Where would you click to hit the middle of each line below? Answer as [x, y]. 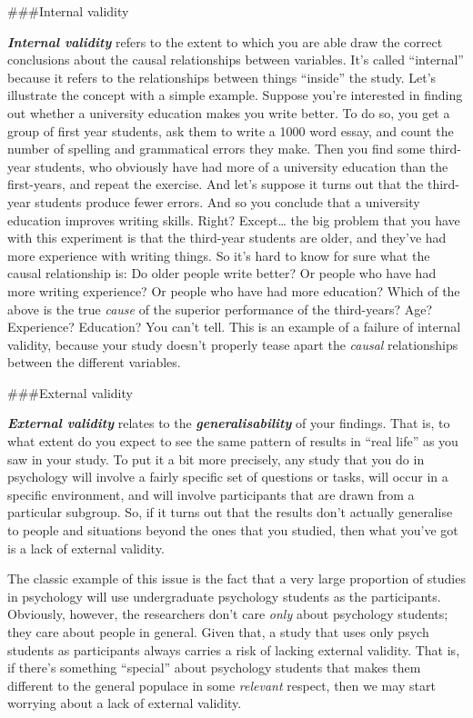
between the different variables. [94, 362]
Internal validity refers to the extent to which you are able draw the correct [225, 41]
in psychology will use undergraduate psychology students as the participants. [224, 596]
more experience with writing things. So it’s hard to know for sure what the [219, 255]
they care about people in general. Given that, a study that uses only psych [218, 632]
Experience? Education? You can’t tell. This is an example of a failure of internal [234, 327]
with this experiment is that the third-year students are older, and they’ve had [227, 238]
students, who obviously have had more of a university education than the [242, 166]
